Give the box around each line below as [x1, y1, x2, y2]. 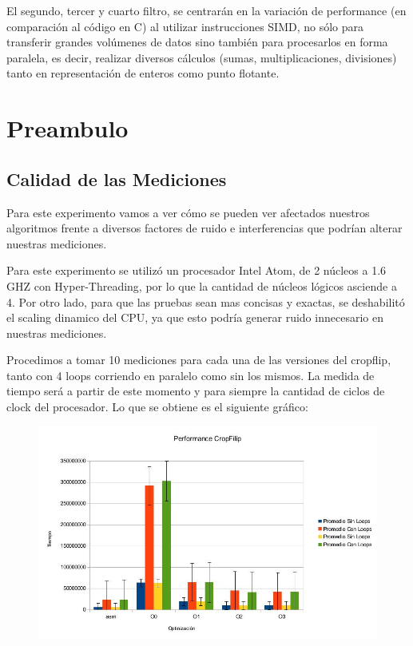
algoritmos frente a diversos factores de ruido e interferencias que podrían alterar [6, 220, 403, 236]
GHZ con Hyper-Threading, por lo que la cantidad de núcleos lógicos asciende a [6, 277, 397, 294]
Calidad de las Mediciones [6, 166, 227, 191]
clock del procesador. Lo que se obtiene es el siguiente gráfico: [6, 398, 308, 415]
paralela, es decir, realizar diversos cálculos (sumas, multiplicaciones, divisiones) [6, 49, 397, 65]
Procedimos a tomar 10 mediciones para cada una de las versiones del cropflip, [6, 351, 391, 368]
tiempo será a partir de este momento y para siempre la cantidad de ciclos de [6, 382, 385, 399]
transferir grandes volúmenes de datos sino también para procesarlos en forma [6, 34, 388, 50]
